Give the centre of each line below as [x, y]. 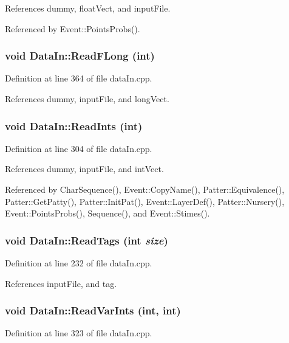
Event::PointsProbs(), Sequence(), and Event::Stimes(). [107, 213]
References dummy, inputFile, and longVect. [87, 99]
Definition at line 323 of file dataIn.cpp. [79, 333]
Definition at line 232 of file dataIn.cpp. [79, 263]
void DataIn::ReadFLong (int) [80, 56]
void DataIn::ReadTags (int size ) [87, 240]
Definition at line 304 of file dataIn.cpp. [79, 148]
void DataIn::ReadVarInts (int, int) [93, 310]
